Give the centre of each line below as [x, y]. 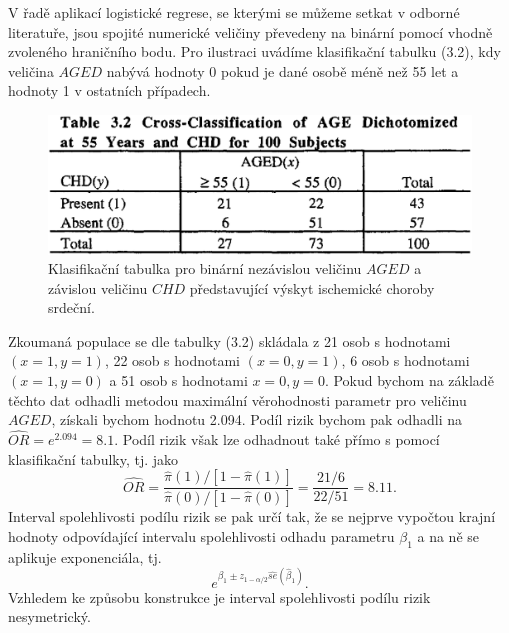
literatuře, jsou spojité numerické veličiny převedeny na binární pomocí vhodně [250, 31]
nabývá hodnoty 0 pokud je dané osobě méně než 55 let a [282, 70]
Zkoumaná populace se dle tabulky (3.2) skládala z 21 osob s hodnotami [229, 340]
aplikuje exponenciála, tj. [85, 556]
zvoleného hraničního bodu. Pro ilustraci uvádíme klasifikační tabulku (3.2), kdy [254, 51]
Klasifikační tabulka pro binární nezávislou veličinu [205, 268]
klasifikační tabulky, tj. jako [93, 458]
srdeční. [71, 307]
